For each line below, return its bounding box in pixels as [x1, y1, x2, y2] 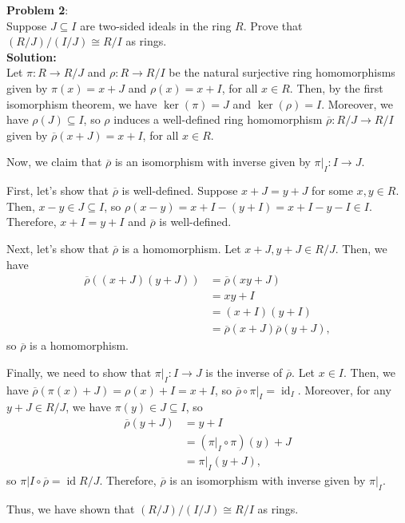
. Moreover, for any [297, 381, 391, 398]
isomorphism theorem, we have [6, 95, 157, 112]
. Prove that [243, 17, 303, 34]
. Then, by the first [289, 79, 383, 96]
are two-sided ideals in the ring [80, 17, 232, 34]
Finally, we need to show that [6, 363, 152, 380]
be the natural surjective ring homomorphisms [169, 64, 395, 81]
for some [312, 182, 353, 199]
